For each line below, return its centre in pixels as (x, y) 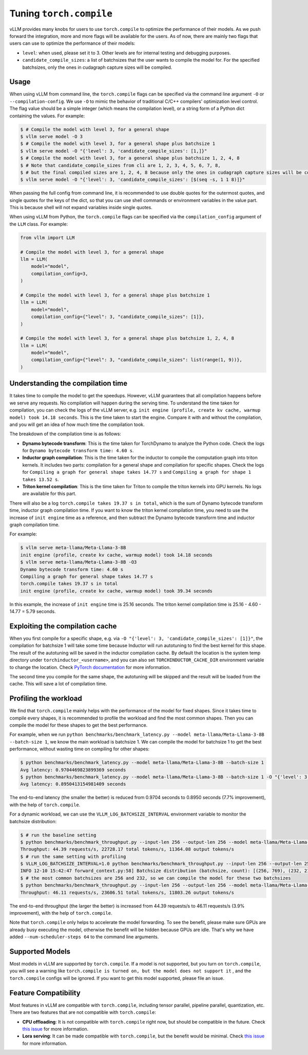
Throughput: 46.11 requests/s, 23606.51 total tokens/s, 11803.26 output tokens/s (127, 892)
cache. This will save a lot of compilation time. (58, 684)
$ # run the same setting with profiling (73, 856)
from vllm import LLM (47, 237)
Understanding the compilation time (69, 384)
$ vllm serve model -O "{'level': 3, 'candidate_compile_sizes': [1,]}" (114, 151)
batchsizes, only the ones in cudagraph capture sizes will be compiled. (97, 67)
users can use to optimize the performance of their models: (72, 43)
